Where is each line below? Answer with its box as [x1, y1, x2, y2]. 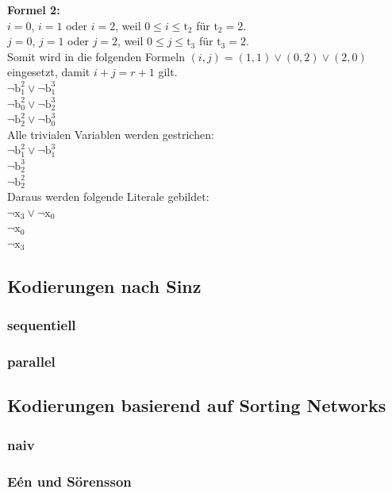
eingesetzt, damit [7, 64, 90, 80]
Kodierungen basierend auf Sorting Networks [7, 393, 386, 418]
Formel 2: [7, 2, 60, 17]
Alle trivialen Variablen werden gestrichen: [7, 125, 214, 142]
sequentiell [7, 315, 76, 335]
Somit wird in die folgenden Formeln [7, 48, 185, 64]
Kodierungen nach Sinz [7, 273, 202, 298]
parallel [7, 352, 56, 372]
